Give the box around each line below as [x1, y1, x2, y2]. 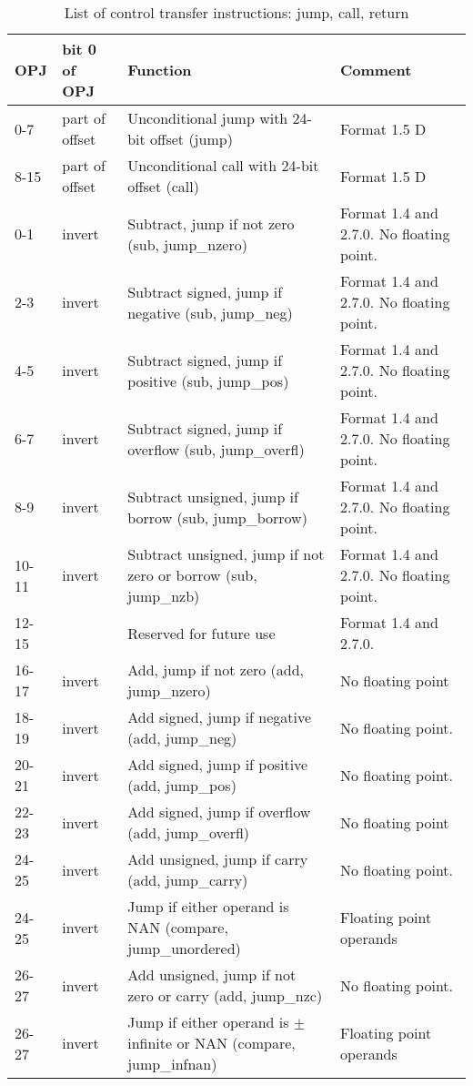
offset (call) [127, 176, 199, 197]
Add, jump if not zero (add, [127, 659, 305, 680]
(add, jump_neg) [127, 727, 237, 748]
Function [127, 59, 192, 80]
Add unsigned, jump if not [127, 964, 297, 985]
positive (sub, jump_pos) [127, 370, 289, 391]
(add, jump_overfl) [127, 822, 250, 843]
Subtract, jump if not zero [127, 212, 295, 234]
